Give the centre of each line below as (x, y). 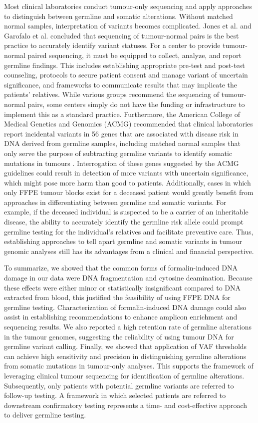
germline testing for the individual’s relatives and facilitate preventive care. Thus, (129, 231)
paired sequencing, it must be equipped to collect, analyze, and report (134, 55)
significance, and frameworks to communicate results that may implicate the (121, 84)
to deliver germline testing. (45, 415)
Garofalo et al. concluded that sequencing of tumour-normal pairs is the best (122, 35)
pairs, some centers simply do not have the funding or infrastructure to (136, 104)
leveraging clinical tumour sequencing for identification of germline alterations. (124, 375)
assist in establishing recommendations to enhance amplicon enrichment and (121, 317)
